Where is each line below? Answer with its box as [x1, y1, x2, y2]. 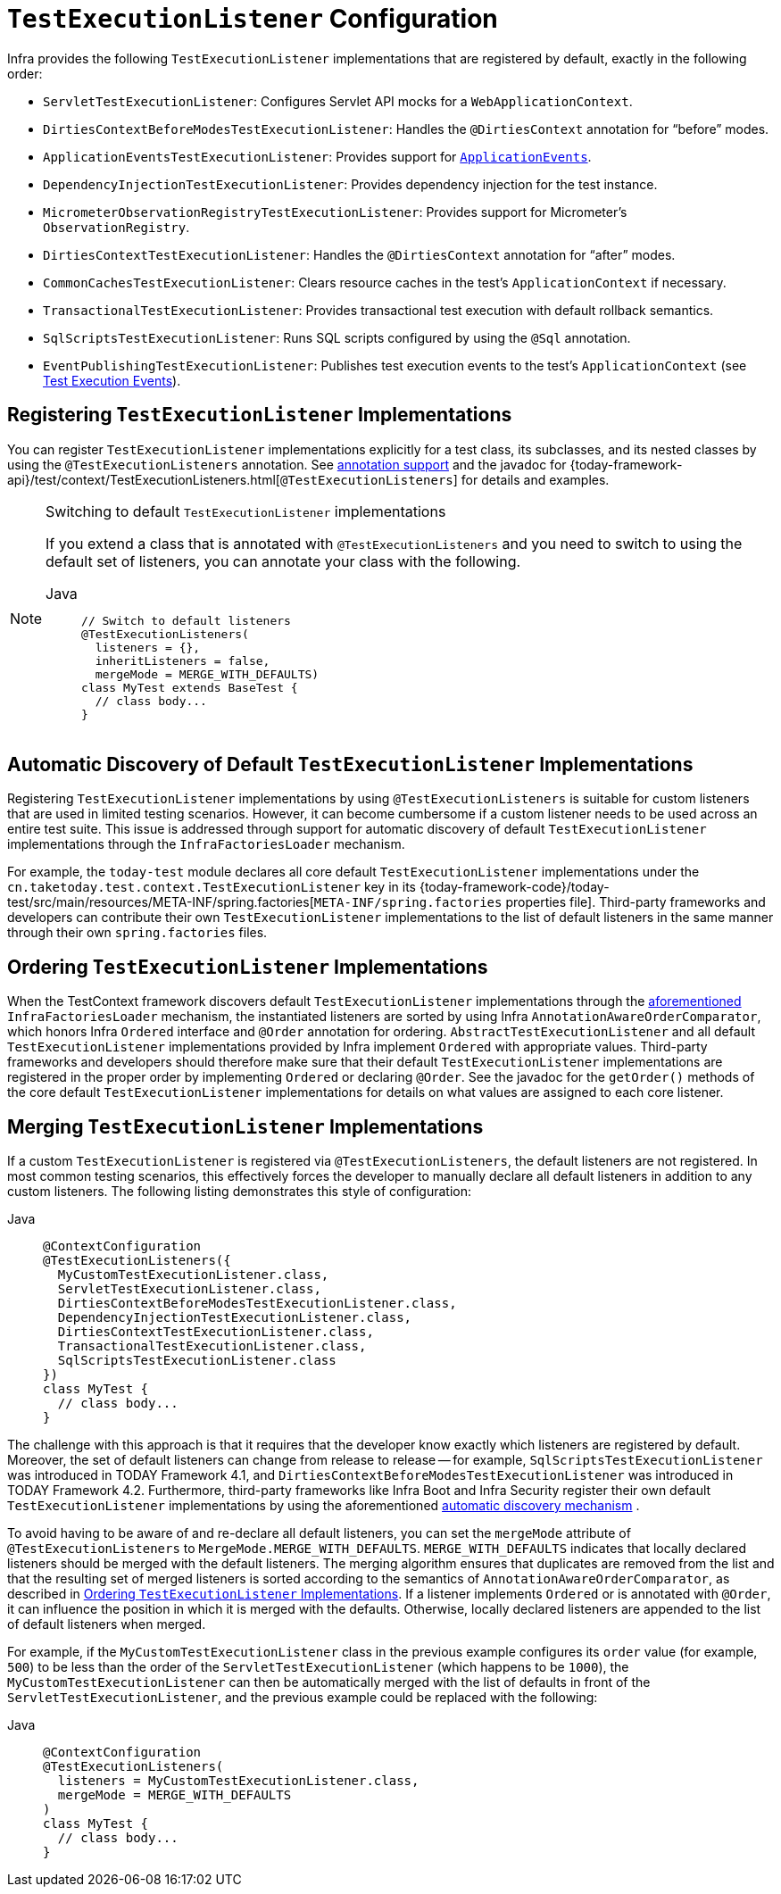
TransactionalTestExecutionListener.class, [57, 1339, 367, 1354]
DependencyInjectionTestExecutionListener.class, [57, 1310, 412, 1325]
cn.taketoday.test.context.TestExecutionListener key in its [7, 879, 416, 895]
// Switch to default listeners [81, 613, 291, 627]
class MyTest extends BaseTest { [81, 680, 298, 694]
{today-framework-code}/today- [419, 879, 610, 895]
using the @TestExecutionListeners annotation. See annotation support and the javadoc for [7, 456, 567, 472]
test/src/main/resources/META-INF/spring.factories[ [7, 894, 314, 910]
